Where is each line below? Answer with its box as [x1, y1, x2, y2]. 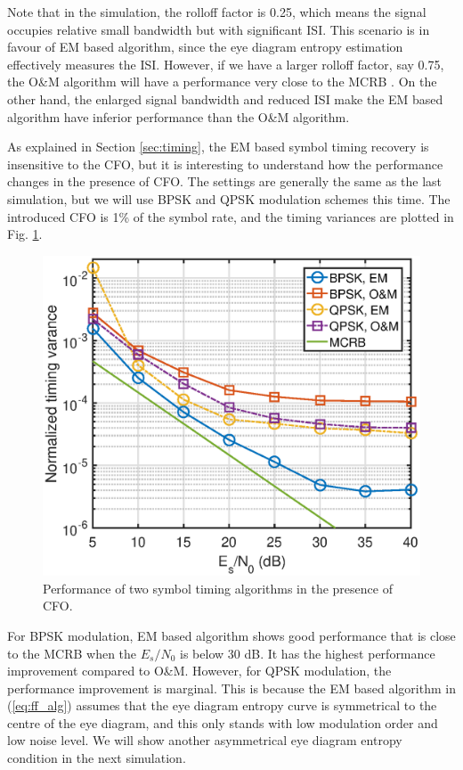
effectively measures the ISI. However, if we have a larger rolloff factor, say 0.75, [7, 54, 444, 73]
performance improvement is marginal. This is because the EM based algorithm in [7, 678, 456, 697]
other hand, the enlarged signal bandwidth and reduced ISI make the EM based [7, 89, 443, 108]
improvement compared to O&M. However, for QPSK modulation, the [7, 661, 392, 680]
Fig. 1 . [7, 225, 43, 243]
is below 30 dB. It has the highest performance [180, 643, 435, 662]
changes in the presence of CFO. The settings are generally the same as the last [7, 172, 443, 191]
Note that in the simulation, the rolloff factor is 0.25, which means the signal [7, 3, 426, 20]
